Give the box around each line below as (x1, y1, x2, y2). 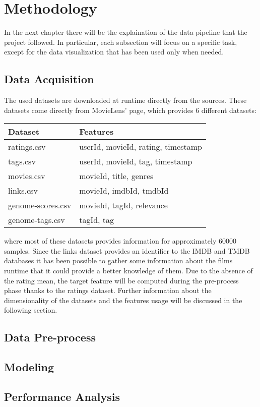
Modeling (4, 359, 54, 375)
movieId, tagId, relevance (79, 199, 168, 211)
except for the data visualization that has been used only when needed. (4, 46, 224, 57)
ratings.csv (8, 141, 46, 153)
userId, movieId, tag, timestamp (79, 155, 192, 167)
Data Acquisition (4, 71, 94, 87)
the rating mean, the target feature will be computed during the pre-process (4, 275, 239, 285)
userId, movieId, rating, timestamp (79, 141, 202, 153)
